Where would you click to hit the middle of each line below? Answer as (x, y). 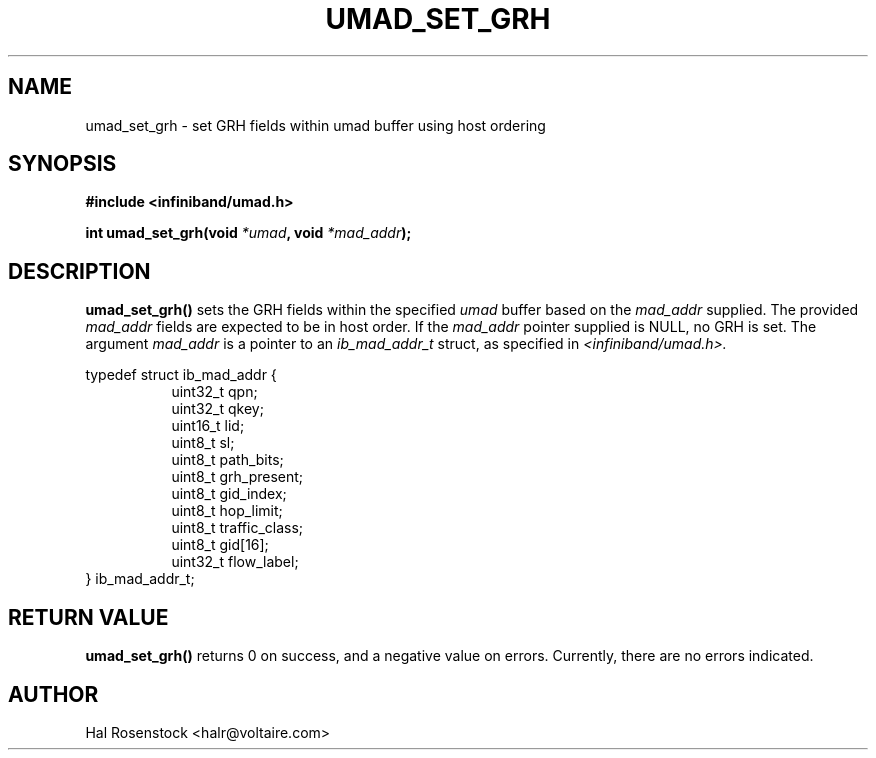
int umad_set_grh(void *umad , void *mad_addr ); (248, 233)
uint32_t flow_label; (235, 562)
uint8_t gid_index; (229, 494)
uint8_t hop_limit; (227, 511)
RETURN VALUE (88, 617)
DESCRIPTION (79, 271)
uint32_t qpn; (214, 392)
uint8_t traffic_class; (237, 528)
